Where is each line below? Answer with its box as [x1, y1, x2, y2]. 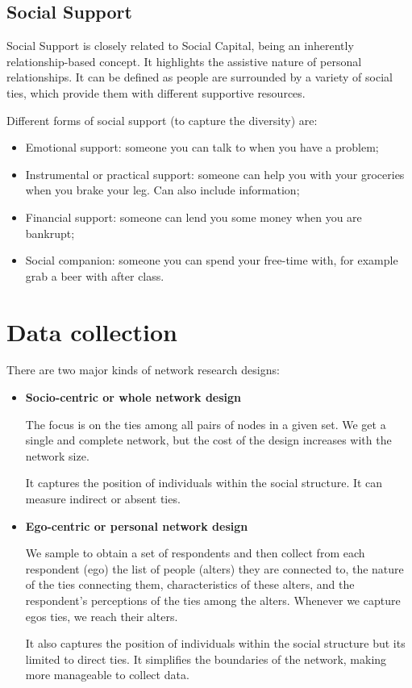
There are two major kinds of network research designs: [6, 361, 280, 378]
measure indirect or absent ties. [25, 490, 181, 507]
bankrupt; [25, 224, 75, 241]
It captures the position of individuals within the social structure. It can [25, 474, 383, 491]
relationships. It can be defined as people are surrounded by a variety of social [6, 69, 393, 85]
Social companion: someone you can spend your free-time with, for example [25, 252, 398, 269]
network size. [25, 447, 89, 464]
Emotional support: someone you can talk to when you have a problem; [25, 139, 379, 156]
